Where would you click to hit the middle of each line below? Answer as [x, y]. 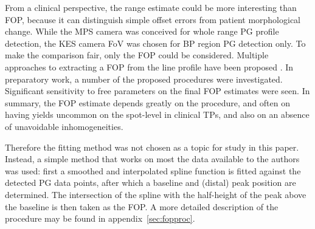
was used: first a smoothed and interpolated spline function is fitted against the [153, 170]
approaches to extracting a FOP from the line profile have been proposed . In [149, 67]
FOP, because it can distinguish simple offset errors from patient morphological [153, 19]
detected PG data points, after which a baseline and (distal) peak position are [151, 183]
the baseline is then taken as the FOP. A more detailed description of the [142, 206]
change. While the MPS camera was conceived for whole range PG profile [142, 31]
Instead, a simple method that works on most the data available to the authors [152, 159]
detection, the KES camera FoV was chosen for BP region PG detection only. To [155, 43]
